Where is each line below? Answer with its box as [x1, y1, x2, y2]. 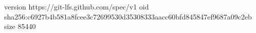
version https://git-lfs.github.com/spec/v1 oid [4, 1, 149, 11]
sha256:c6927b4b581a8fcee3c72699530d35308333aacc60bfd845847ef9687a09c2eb [4, 11, 252, 21]
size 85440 [4, 21, 36, 31]
